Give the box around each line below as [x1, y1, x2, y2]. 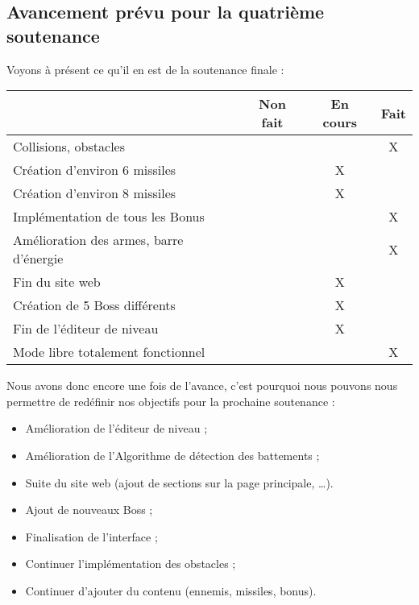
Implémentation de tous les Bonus [13, 207, 205, 226]
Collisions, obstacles [13, 137, 126, 156]
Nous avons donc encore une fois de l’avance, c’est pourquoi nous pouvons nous [6, 377, 398, 394]
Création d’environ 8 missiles [13, 184, 176, 203]
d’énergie [13, 249, 64, 268]
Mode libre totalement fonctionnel [13, 342, 205, 362]
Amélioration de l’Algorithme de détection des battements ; [25, 446, 320, 463]
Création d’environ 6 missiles [13, 160, 176, 180]
